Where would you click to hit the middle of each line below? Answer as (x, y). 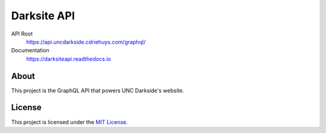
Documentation (30, 51)
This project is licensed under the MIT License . (69, 122)
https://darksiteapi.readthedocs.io (69, 59)
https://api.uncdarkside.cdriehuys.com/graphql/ (86, 42)
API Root (22, 34)
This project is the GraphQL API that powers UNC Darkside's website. (97, 90)
